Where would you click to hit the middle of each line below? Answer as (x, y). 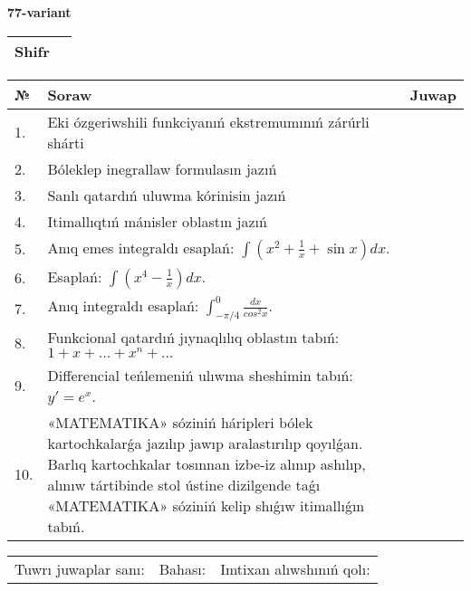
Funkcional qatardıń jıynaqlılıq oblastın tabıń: (193, 337)
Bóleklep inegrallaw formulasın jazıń (162, 168)
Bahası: (183, 568)
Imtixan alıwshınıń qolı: (295, 568)
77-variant (39, 12)
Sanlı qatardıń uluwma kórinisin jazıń (167, 195)
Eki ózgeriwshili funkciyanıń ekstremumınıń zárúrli (208, 121)
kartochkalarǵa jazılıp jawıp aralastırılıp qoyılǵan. (205, 443)
